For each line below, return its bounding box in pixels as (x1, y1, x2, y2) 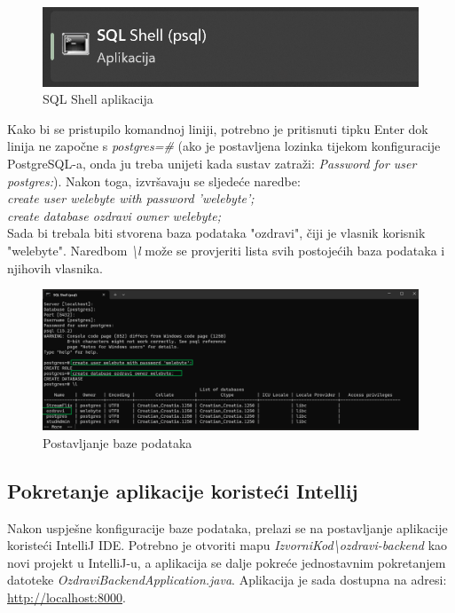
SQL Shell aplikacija (43, 90, 153, 108)
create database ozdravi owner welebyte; (7, 206, 221, 224)
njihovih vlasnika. (7, 258, 103, 277)
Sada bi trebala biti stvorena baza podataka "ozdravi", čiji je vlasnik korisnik (7, 224, 426, 242)
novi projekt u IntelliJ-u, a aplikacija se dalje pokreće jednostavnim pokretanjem (7, 553, 446, 571)
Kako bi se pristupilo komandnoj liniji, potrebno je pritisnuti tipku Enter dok (7, 119, 428, 138)
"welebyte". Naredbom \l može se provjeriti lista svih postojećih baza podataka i (7, 241, 445, 259)
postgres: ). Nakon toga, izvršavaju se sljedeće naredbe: (7, 171, 301, 190)
